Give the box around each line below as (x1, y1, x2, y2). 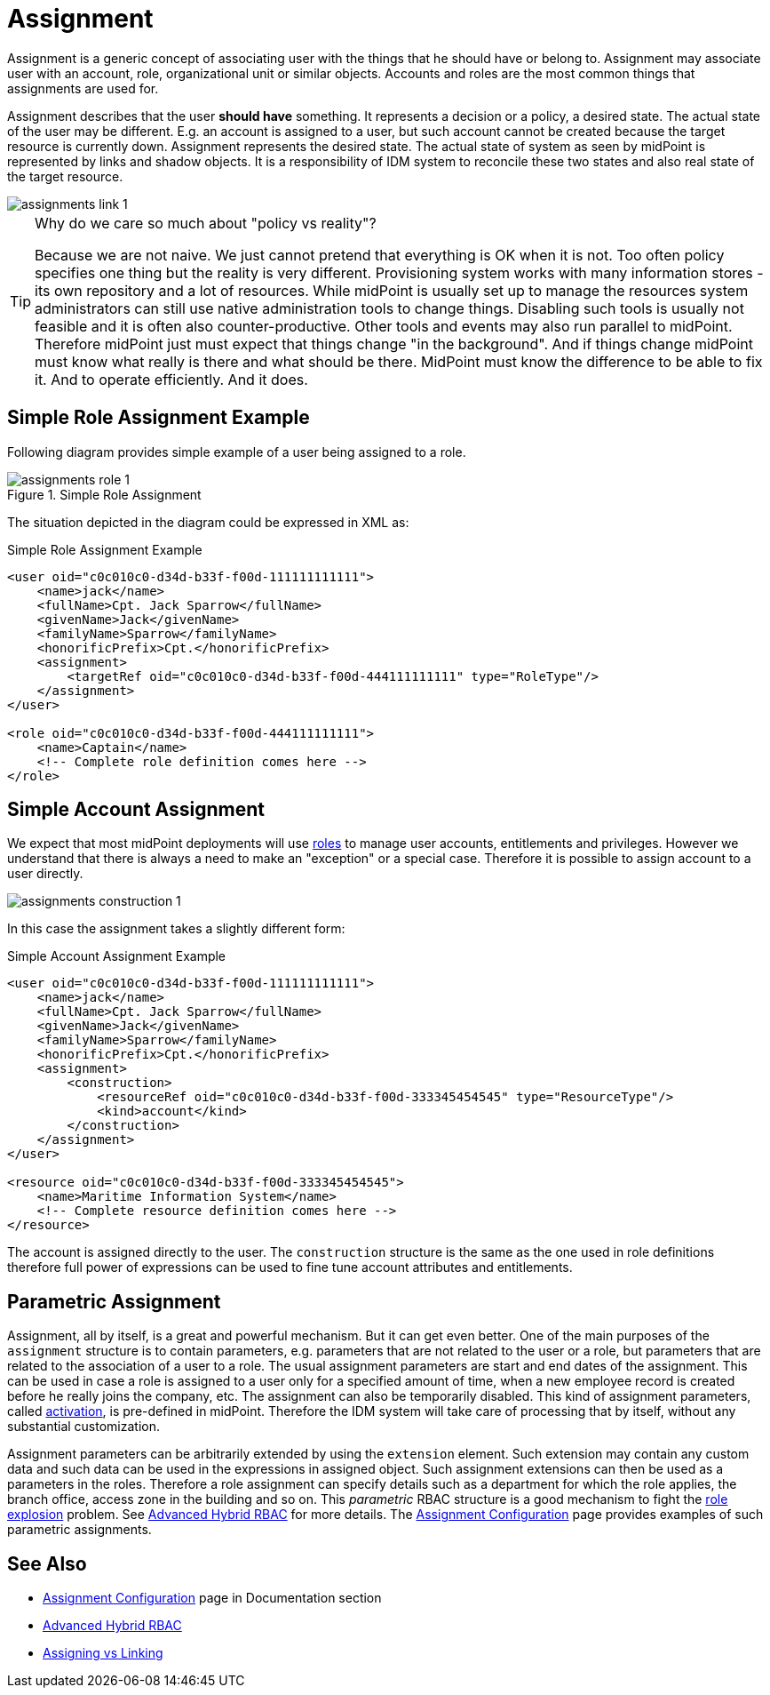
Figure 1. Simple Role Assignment (7, 486, 202, 502)
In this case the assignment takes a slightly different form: (7, 921, 345, 937)
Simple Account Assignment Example (7, 948, 226, 964)
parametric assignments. (7, 1522, 152, 1538)
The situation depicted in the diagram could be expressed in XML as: (7, 514, 409, 530)
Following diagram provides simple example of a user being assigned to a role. (7, 444, 466, 460)
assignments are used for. (7, 80, 159, 96)
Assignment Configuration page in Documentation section (43, 1590, 382, 1606)
